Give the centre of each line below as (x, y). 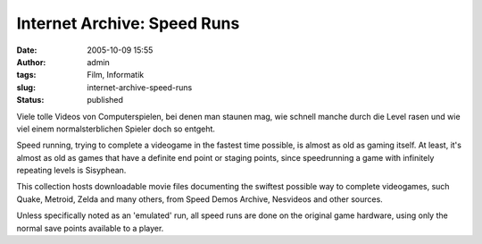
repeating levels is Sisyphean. (71, 171)
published (105, 100)
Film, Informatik (116, 75)
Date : (27, 50)
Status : (30, 100)
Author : (31, 62)
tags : (26, 75)
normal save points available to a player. (90, 228)
